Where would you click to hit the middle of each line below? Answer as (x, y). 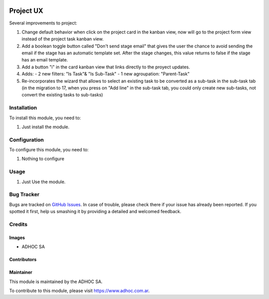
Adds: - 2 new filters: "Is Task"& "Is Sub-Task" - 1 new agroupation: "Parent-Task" (106, 74)
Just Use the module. (44, 182)
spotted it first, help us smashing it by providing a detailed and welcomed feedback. (95, 212)
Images (17, 238)
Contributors (23, 260)
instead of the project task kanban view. (63, 39)
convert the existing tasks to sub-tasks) (62, 95)
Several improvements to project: (43, 23)
